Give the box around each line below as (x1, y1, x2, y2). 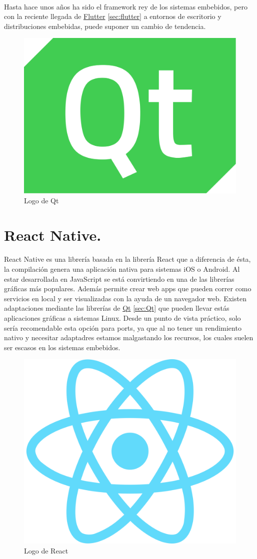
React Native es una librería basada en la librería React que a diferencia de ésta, (4, 254, 251, 264)
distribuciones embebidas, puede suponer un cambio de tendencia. (4, 20, 206, 31)
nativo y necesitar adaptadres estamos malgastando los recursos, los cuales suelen (4, 332, 253, 343)
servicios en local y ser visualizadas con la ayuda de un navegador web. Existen (4, 293, 246, 303)
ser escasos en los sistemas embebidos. (4, 342, 120, 352)
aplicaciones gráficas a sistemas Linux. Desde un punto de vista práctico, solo (4, 313, 241, 323)
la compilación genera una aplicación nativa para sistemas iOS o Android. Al (4, 264, 240, 274)
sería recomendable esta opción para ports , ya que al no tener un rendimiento (4, 322, 241, 333)
